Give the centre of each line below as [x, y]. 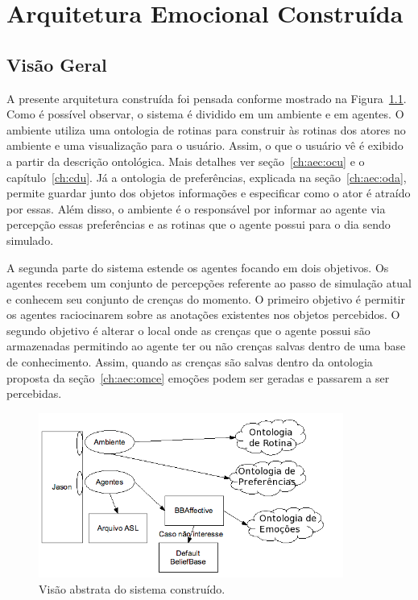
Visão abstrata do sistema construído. [132, 588]
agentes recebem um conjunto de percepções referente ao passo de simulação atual [209, 283]
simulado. [30, 240]
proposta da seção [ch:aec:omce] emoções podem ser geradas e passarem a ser [198, 377]
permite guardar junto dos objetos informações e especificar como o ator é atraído [209, 193]
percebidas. [34, 393]
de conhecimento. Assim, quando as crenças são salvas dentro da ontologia [190, 362]
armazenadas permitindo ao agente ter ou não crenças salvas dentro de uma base [206, 346]
